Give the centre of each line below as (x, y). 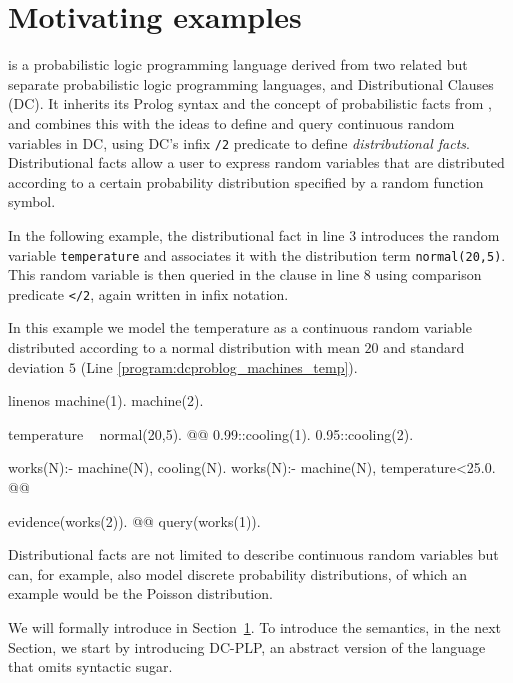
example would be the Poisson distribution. (140, 593)
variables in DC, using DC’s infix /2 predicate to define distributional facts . (239, 142)
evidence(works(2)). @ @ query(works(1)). (134, 520)
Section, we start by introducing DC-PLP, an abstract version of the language (247, 646)
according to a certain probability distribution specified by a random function (246, 181)
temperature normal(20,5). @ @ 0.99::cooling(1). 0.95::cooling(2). (211, 433)
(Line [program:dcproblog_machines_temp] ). (219, 366)
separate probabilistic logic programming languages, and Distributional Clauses (251, 83)
